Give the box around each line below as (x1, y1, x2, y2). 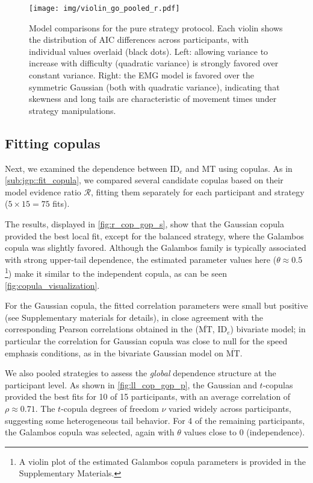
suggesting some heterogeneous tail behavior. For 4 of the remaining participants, (5, 414, 305, 426)
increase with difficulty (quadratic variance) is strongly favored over (29, 57, 279, 69)
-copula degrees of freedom (61, 402, 159, 414)
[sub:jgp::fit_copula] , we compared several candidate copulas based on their (5, 174, 284, 186)
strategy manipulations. (29, 104, 116, 116)
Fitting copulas (5, 133, 101, 152)
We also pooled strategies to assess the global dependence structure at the (5, 367, 276, 379)
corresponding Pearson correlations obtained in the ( (5, 323, 199, 335)
